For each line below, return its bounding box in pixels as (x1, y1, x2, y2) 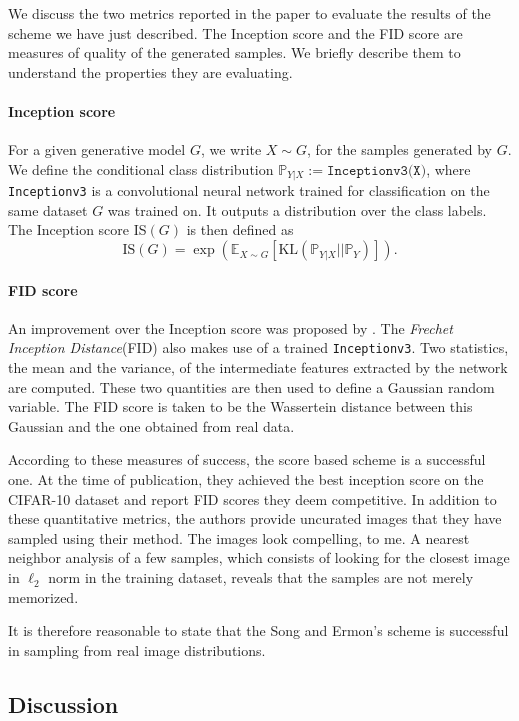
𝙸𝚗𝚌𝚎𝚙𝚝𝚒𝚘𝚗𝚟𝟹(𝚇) (327, 163, 427, 178)
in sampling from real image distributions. (8, 639, 266, 660)
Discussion (8, 688, 119, 719)
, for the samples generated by (307, 139, 492, 160)
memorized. (8, 586, 79, 607)
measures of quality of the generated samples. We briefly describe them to (8, 42, 461, 63)
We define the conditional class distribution (8, 158, 274, 179)
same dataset (8, 199, 88, 220)
